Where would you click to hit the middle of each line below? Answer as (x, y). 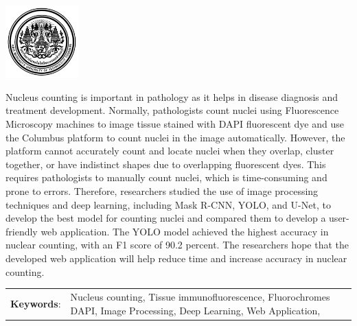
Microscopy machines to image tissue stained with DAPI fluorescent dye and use (175, 124)
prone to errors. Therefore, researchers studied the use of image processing (162, 191)
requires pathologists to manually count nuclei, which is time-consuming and (166, 177)
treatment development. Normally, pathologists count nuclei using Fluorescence (172, 110)
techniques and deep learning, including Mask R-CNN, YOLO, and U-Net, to (168, 204)
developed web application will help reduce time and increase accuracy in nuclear (176, 258)
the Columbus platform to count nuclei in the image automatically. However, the (175, 137)
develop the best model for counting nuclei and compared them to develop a (166, 218)
